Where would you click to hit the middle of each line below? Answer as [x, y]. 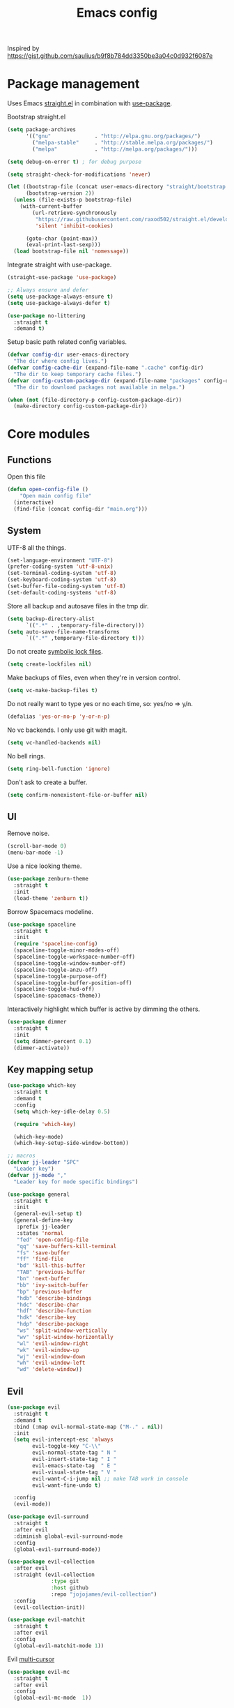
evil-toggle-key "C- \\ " [67, 1446]
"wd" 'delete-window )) [49, 1370]
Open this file [26, 477]
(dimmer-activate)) [42, 1048]
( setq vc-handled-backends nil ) [54, 742]
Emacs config [117, 13]
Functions [30, 459]
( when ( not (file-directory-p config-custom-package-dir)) [95, 400]
